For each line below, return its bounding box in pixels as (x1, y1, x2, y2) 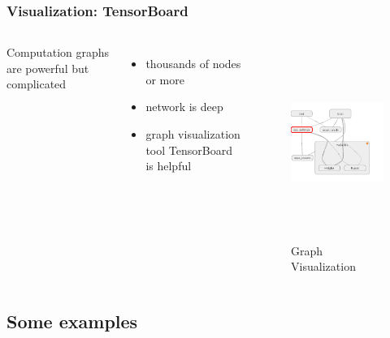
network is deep (145, 98, 223, 115)
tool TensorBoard (145, 141, 232, 158)
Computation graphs (6, 44, 110, 61)
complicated (6, 75, 67, 92)
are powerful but (6, 59, 89, 76)
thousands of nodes (145, 55, 241, 72)
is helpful (145, 157, 192, 174)
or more (145, 71, 184, 88)
